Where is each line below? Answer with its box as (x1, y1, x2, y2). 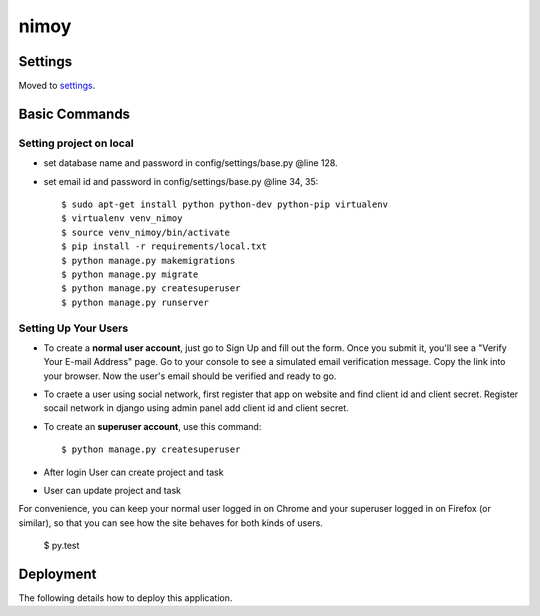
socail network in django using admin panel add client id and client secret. (43, 402, 349, 414)
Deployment (18, 565, 97, 582)
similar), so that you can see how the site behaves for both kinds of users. (18, 516, 324, 529)
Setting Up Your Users (18, 321, 129, 335)
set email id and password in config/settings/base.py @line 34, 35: (43, 175, 319, 187)
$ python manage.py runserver (61, 296, 210, 308)
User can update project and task (43, 485, 182, 496)
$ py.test (43, 540, 80, 552)
